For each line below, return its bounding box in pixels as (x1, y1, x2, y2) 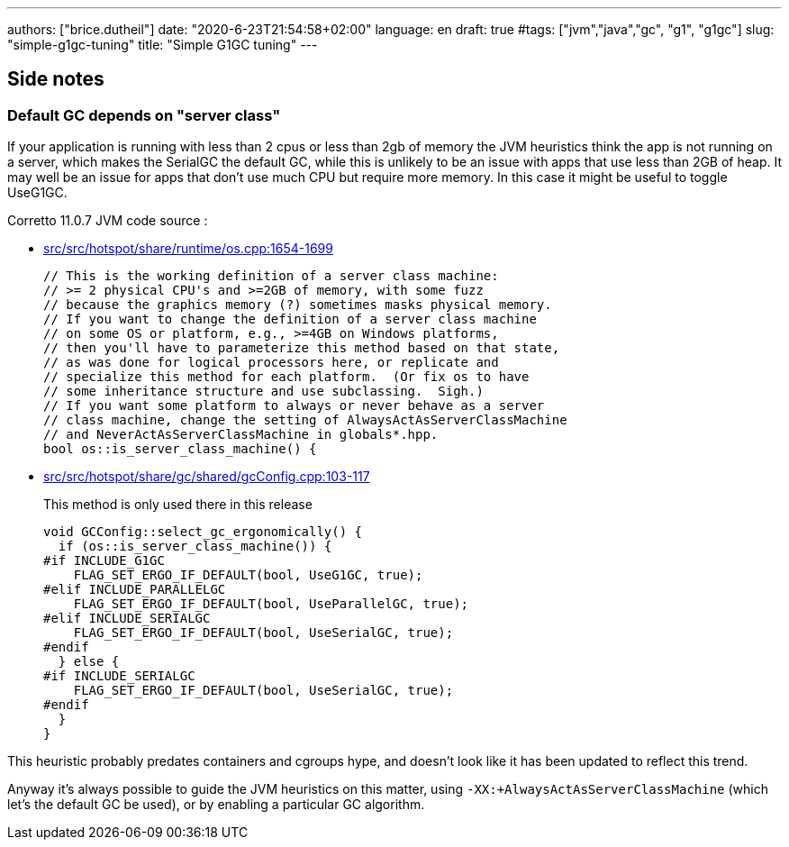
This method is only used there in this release (43, 496, 313, 513)
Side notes (7, 68, 104, 91)
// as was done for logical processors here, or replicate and (43, 355, 499, 370)
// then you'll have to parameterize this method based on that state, (43, 341, 560, 356)
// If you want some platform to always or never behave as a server (43, 398, 545, 414)
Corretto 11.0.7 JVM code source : (7, 213, 208, 229)
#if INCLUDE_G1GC (43, 553, 165, 569)
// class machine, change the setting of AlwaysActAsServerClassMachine (43, 413, 567, 428)
